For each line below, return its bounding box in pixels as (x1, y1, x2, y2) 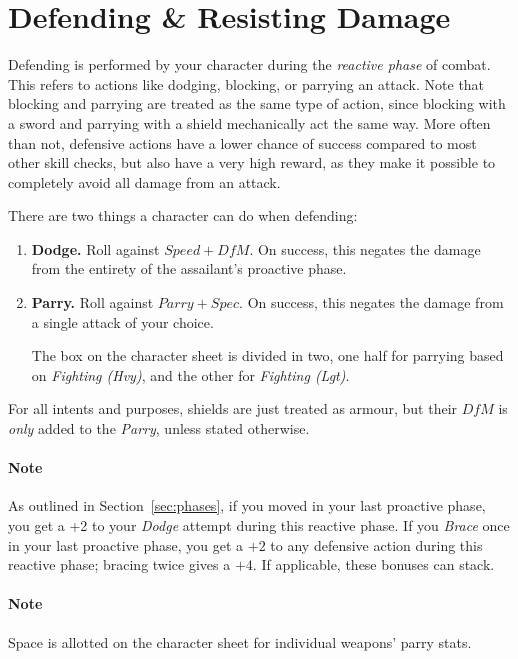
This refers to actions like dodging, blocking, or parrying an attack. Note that (8, 73, 485, 94)
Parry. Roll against (31, 292, 154, 313)
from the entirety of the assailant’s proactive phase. (31, 258, 347, 279)
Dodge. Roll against (31, 238, 160, 259)
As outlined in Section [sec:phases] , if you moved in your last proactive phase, (8, 495, 486, 516)
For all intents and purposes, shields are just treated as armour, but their (8, 398, 458, 419)
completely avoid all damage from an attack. (8, 171, 281, 192)
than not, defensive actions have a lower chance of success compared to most (8, 132, 477, 153)
